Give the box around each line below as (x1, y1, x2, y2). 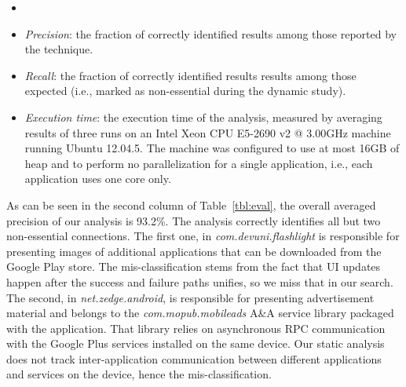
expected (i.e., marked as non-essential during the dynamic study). (24, 82, 346, 99)
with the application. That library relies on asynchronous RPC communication (6, 319, 386, 336)
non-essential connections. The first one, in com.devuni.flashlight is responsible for (6, 228, 400, 244)
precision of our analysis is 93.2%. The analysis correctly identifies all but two (6, 212, 381, 228)
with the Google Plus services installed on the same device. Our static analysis (6, 335, 385, 352)
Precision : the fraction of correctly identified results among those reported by (24, 25, 397, 42)
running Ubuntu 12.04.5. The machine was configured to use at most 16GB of (24, 140, 400, 156)
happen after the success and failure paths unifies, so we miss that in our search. (6, 273, 393, 290)
